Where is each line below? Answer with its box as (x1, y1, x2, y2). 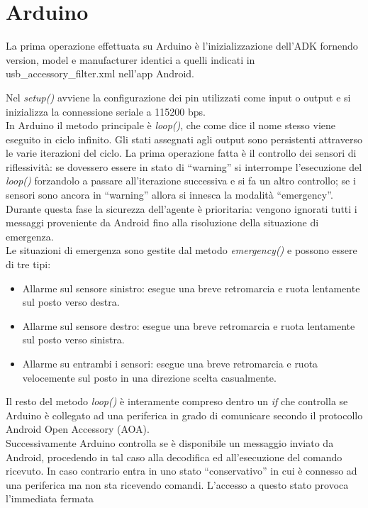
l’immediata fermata (6, 491, 94, 506)
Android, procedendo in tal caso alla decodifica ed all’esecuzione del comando (6, 449, 342, 464)
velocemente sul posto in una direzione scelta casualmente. (22, 370, 277, 385)
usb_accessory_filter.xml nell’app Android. (6, 66, 194, 81)
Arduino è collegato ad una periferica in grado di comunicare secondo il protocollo (6, 407, 363, 422)
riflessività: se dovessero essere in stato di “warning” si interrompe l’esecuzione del (6, 159, 362, 174)
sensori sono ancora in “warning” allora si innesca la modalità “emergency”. (6, 187, 333, 202)
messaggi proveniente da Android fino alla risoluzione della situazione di (6, 215, 319, 230)
